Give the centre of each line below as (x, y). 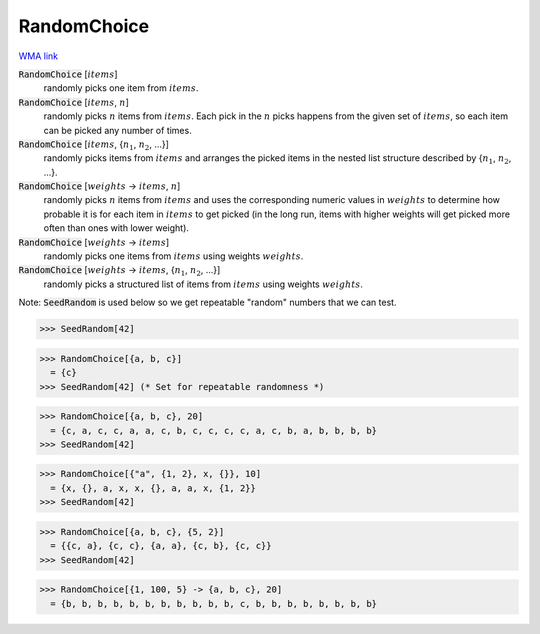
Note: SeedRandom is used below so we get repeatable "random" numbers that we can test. (207, 302)
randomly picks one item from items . (121, 88)
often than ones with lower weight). (116, 228)
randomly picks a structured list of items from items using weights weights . (203, 284)
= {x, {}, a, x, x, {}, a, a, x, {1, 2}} (153, 488)
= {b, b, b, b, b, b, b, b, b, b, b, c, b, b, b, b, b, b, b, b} (214, 603)
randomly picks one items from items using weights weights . (173, 256)
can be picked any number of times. (117, 130)
